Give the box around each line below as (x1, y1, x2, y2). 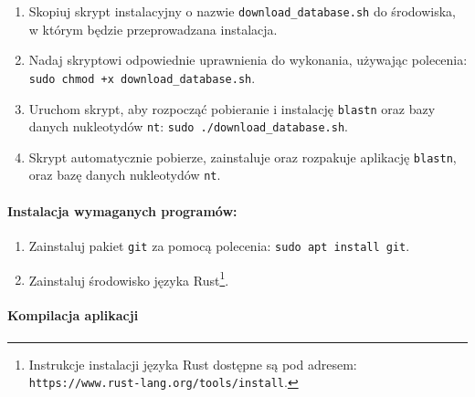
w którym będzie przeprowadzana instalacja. (28, 19, 278, 38)
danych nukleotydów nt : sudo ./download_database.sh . (28, 117, 349, 136)
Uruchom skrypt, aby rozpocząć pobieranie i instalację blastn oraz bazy (28, 99, 436, 118)
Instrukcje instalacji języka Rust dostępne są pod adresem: (28, 354, 357, 373)
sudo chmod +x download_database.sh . (28, 68, 256, 87)
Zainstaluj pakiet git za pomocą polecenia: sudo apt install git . (28, 235, 410, 255)
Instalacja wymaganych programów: (7, 201, 237, 220)
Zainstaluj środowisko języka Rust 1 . (28, 267, 229, 289)
